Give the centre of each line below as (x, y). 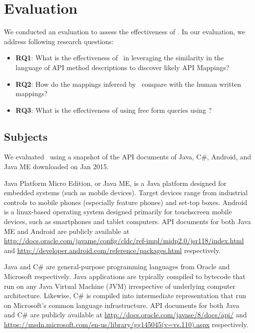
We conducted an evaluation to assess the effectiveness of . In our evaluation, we (125, 32)
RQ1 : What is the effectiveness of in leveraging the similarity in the (120, 58)
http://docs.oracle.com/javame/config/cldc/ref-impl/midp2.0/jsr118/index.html (124, 241)
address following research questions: (59, 41)
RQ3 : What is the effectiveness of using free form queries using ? (114, 110)
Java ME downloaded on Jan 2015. (56, 166)
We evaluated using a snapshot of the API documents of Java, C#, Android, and (127, 157)
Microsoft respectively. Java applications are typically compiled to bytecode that (125, 276)
